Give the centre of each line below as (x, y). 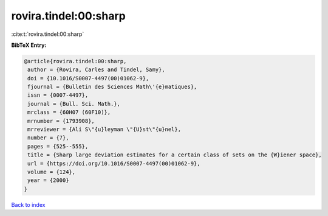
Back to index (28, 204)
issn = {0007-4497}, (58, 95)
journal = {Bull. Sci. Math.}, (74, 104)
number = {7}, (48, 138)
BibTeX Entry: (29, 45)
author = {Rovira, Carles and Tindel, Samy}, (96, 70)
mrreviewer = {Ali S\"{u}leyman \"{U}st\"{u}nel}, (104, 130)
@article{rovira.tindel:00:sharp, (75, 61)
